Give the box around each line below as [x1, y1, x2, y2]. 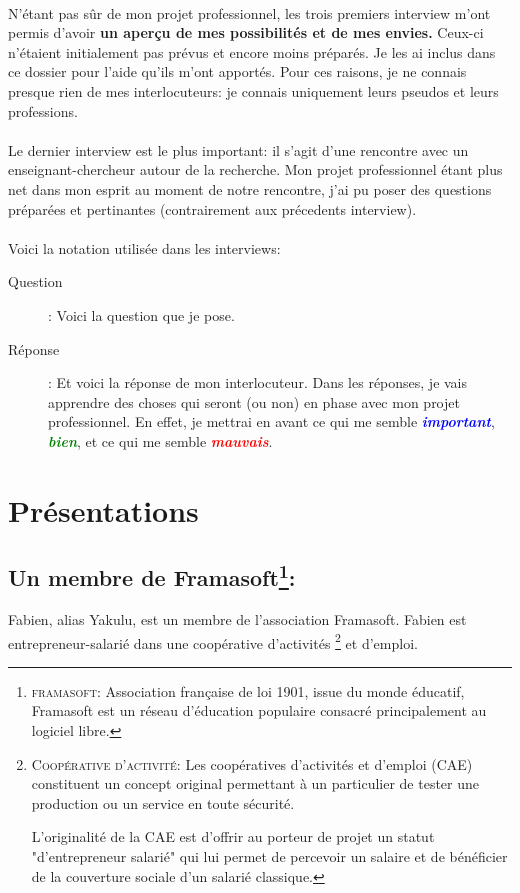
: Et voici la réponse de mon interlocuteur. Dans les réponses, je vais [48, 372, 468, 393]
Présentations [8, 489, 199, 530]
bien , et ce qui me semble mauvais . [48, 430, 273, 451]
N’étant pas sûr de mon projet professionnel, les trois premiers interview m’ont [8, 2, 491, 23]
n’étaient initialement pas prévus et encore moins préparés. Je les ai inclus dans [8, 41, 496, 62]
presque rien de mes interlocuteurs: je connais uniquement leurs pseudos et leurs [8, 80, 499, 101]
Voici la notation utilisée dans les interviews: [8, 237, 281, 258]
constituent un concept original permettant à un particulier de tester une [31, 773, 479, 794]
